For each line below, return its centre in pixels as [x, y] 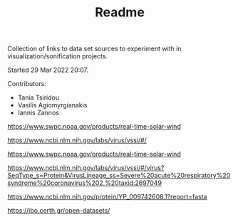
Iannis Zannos [38, 113]
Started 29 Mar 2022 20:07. [48, 70]
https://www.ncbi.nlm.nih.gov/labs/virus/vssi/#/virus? [86, 168]
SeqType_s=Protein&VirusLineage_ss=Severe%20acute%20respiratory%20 [119, 176]
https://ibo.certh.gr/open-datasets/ [59, 211]
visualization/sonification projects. [58, 56]
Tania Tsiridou [38, 97]
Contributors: [27, 84]
